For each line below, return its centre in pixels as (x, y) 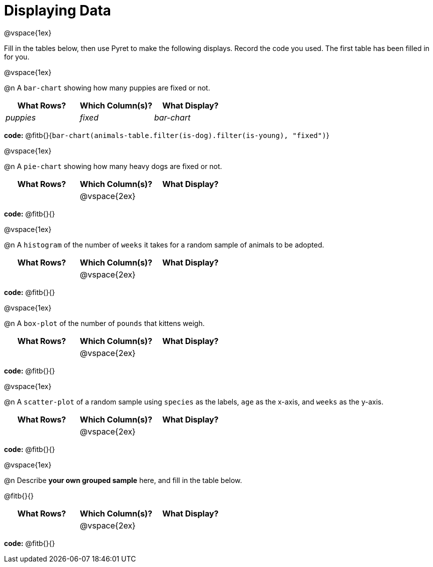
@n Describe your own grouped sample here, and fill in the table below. (123, 480)
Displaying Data (58, 10)
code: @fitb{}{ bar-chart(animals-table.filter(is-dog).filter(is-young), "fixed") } (167, 135)
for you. (17, 56)
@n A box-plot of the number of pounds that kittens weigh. (104, 323)
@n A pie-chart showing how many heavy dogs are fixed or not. (113, 166)
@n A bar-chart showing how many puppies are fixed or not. (107, 87)
